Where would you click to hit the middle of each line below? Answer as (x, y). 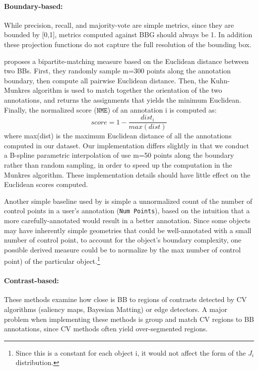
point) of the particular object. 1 (52, 260)
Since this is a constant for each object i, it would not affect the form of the (131, 352)
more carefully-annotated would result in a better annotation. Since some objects (127, 220)
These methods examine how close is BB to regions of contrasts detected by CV (126, 299)
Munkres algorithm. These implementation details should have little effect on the (127, 174)
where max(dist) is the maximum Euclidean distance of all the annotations (118, 136)
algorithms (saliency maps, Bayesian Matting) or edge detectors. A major (116, 309)
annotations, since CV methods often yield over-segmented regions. (106, 329)
